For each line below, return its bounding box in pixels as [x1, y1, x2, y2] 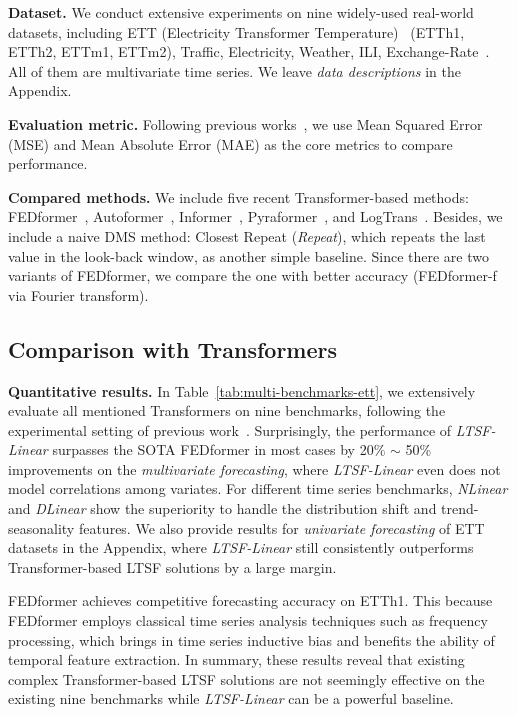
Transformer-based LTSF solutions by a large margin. [8, 556, 337, 577]
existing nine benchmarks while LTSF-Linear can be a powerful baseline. [8, 688, 454, 709]
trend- [441, 498, 479, 519]
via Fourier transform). [8, 284, 149, 305]
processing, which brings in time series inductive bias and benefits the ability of [8, 629, 495, 650]
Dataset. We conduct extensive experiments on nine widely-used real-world [8, 2, 474, 22]
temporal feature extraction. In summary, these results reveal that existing [8, 649, 465, 670]
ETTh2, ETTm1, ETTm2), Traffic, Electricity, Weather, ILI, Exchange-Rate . [8, 41, 490, 62]
